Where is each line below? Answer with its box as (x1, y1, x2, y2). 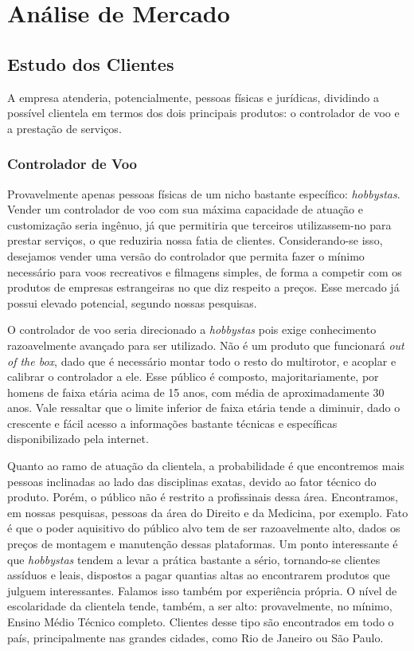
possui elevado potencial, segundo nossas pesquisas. (7, 294, 257, 311)
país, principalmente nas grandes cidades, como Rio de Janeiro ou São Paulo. (7, 629, 384, 645)
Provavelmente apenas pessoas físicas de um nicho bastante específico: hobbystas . (7, 185, 400, 202)
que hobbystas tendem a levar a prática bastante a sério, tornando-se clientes (7, 551, 381, 567)
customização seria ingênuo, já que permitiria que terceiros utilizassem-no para (7, 216, 392, 233)
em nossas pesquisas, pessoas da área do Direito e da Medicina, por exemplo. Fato (7, 504, 408, 520)
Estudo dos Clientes (7, 51, 174, 76)
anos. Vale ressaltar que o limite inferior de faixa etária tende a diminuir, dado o (7, 399, 400, 416)
